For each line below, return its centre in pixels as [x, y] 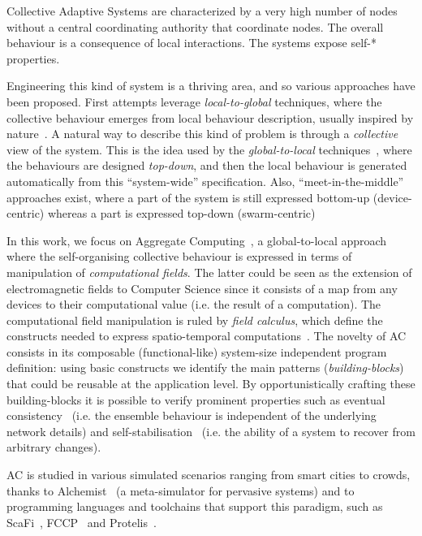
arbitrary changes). [54, 447]
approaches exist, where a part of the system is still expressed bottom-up [188, 197]
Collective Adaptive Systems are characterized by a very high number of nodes [202, 11]
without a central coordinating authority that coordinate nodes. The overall [195, 26]
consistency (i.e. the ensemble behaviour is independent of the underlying [192, 415]
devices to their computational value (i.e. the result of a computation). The [194, 304]
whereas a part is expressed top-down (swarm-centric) [181, 213]
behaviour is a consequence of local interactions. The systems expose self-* [192, 43]
